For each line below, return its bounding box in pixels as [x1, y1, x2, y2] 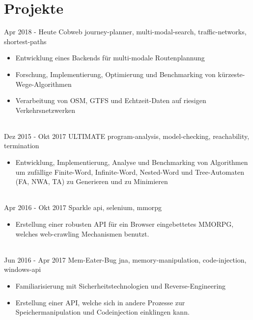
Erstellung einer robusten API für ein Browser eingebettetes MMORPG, [15, 219, 234, 229]
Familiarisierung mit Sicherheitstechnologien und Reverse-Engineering [15, 281, 226, 291]
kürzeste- [218, 69, 245, 79]
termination [4, 140, 39, 151]
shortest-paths [4, 36, 47, 46]
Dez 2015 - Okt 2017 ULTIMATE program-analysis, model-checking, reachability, [4, 131, 250, 141]
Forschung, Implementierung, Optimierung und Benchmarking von [15, 69, 216, 79]
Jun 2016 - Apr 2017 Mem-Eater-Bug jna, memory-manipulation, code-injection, [4, 254, 247, 265]
